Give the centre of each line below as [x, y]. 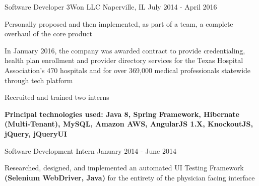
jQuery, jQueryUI [36, 133]
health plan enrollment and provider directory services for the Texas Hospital [124, 60]
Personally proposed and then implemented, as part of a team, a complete [119, 23]
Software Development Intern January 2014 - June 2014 [90, 150]
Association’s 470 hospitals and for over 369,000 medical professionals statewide [128, 70]
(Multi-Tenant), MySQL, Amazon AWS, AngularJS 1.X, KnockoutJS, [129, 124]
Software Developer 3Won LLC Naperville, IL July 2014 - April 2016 [111, 7]
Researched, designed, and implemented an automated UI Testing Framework [124, 168]
